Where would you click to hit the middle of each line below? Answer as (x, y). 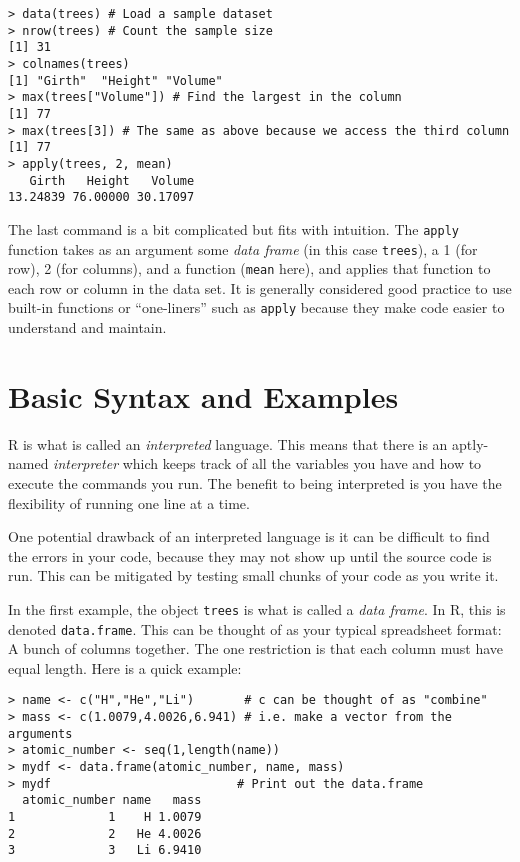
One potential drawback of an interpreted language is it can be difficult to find (249, 536)
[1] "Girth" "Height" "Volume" (115, 80)
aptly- (470, 443)
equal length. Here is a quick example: (125, 667)
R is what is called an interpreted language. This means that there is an (228, 443)
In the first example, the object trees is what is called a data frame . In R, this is (257, 608)
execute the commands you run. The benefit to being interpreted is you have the (255, 483)
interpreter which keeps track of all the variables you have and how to (267, 463)
